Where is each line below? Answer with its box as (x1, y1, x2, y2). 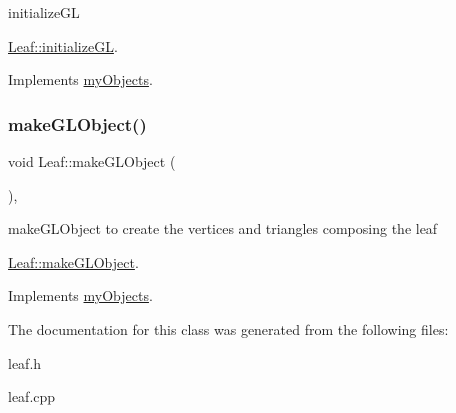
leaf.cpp (8, 386, 56, 407)
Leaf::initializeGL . (8, 35, 118, 56)
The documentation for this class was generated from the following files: (8, 318, 449, 339)
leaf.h (8, 352, 42, 373)
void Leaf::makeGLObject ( (8, 151, 176, 171)
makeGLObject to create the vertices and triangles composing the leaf (8, 218, 438, 239)
